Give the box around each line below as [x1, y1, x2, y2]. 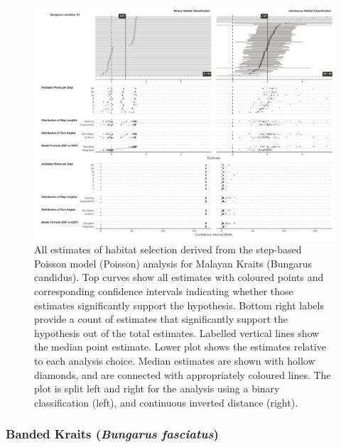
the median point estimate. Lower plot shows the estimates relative [34, 339, 326, 354]
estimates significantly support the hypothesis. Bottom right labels [34, 297, 324, 312]
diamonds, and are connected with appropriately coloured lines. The [34, 367, 331, 382]
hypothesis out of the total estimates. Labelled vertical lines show [34, 325, 320, 340]
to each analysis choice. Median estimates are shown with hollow [34, 353, 315, 368]
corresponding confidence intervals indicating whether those [34, 283, 293, 298]
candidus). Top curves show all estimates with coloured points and [34, 270, 324, 285]
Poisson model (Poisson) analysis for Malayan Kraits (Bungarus [34, 255, 313, 270]
